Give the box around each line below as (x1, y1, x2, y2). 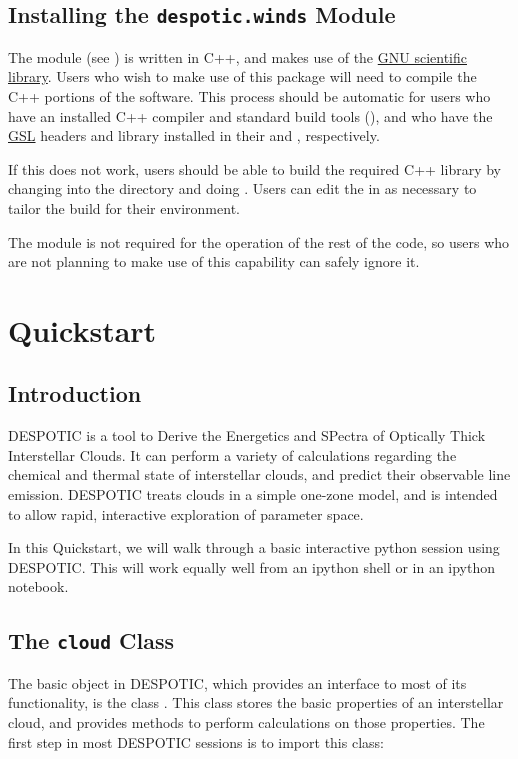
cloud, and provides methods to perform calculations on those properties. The (8, 712, 485, 733)
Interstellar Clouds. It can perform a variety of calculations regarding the (8, 444, 457, 465)
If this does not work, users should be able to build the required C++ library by (8, 158, 501, 179)
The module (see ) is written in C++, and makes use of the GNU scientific (8, 46, 467, 67)
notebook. (8, 576, 69, 597)
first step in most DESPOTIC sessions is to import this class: (8, 731, 384, 752)
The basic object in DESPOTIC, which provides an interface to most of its (8, 672, 467, 693)
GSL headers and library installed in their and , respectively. (8, 125, 380, 146)
